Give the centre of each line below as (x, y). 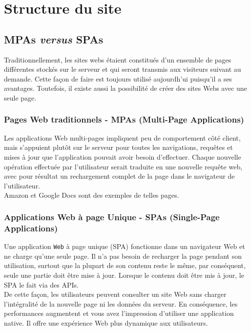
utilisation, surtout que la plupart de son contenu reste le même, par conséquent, (125, 265)
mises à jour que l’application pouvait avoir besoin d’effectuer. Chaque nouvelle (123, 156)
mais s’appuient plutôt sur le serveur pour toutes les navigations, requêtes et (118, 147)
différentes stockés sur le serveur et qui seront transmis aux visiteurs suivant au (123, 69)
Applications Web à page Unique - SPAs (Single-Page (112, 217)
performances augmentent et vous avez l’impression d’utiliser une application (119, 313)
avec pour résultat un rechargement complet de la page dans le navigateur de (119, 176)
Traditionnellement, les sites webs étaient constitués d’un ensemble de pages (118, 59)
